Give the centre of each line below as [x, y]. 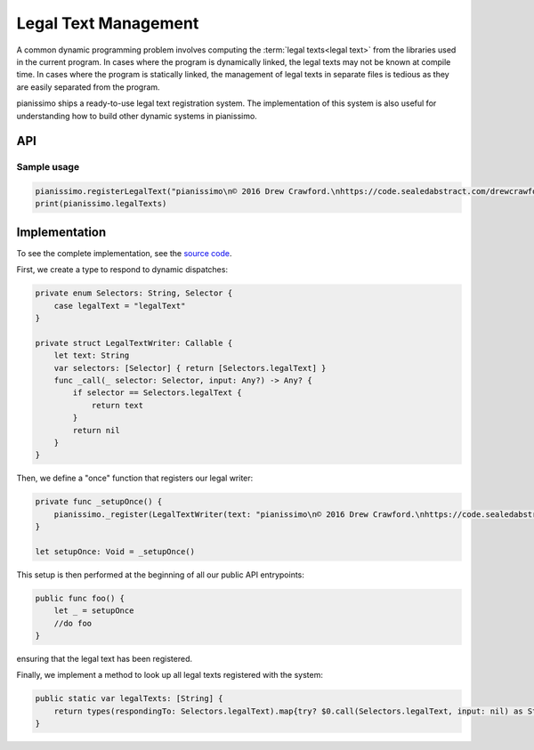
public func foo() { [80, 598]
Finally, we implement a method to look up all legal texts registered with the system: [170, 675]
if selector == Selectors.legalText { [157, 393]
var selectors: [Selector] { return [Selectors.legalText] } [190, 368]
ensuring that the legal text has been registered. [105, 659]
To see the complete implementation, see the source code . [124, 253]
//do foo [73, 623]
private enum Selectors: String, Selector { [134, 293]
